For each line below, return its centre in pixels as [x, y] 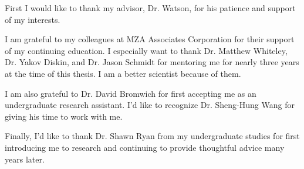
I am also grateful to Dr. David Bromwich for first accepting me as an [131, 93]
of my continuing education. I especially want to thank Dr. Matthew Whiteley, [146, 50]
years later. [25, 159]
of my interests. [33, 19]
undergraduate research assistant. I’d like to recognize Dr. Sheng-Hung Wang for [150, 105]
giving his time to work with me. [64, 116]
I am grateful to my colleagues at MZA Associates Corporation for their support [150, 39]
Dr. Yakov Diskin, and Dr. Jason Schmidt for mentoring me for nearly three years [152, 62]
